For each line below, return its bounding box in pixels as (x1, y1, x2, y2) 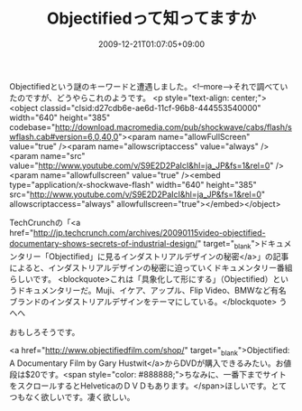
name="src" (40, 150, 86, 161)
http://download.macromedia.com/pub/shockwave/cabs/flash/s (55, 121, 293, 132)
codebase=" (9, 121, 56, 132)
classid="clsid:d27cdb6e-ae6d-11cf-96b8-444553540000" (40, 102, 261, 113)
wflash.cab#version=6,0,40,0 (9, 131, 119, 142)
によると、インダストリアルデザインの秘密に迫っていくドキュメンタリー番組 (9, 262, 293, 273)
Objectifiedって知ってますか (46, 8, 257, 29)
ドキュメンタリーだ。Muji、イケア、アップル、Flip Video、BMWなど (16, 285, 271, 295)
